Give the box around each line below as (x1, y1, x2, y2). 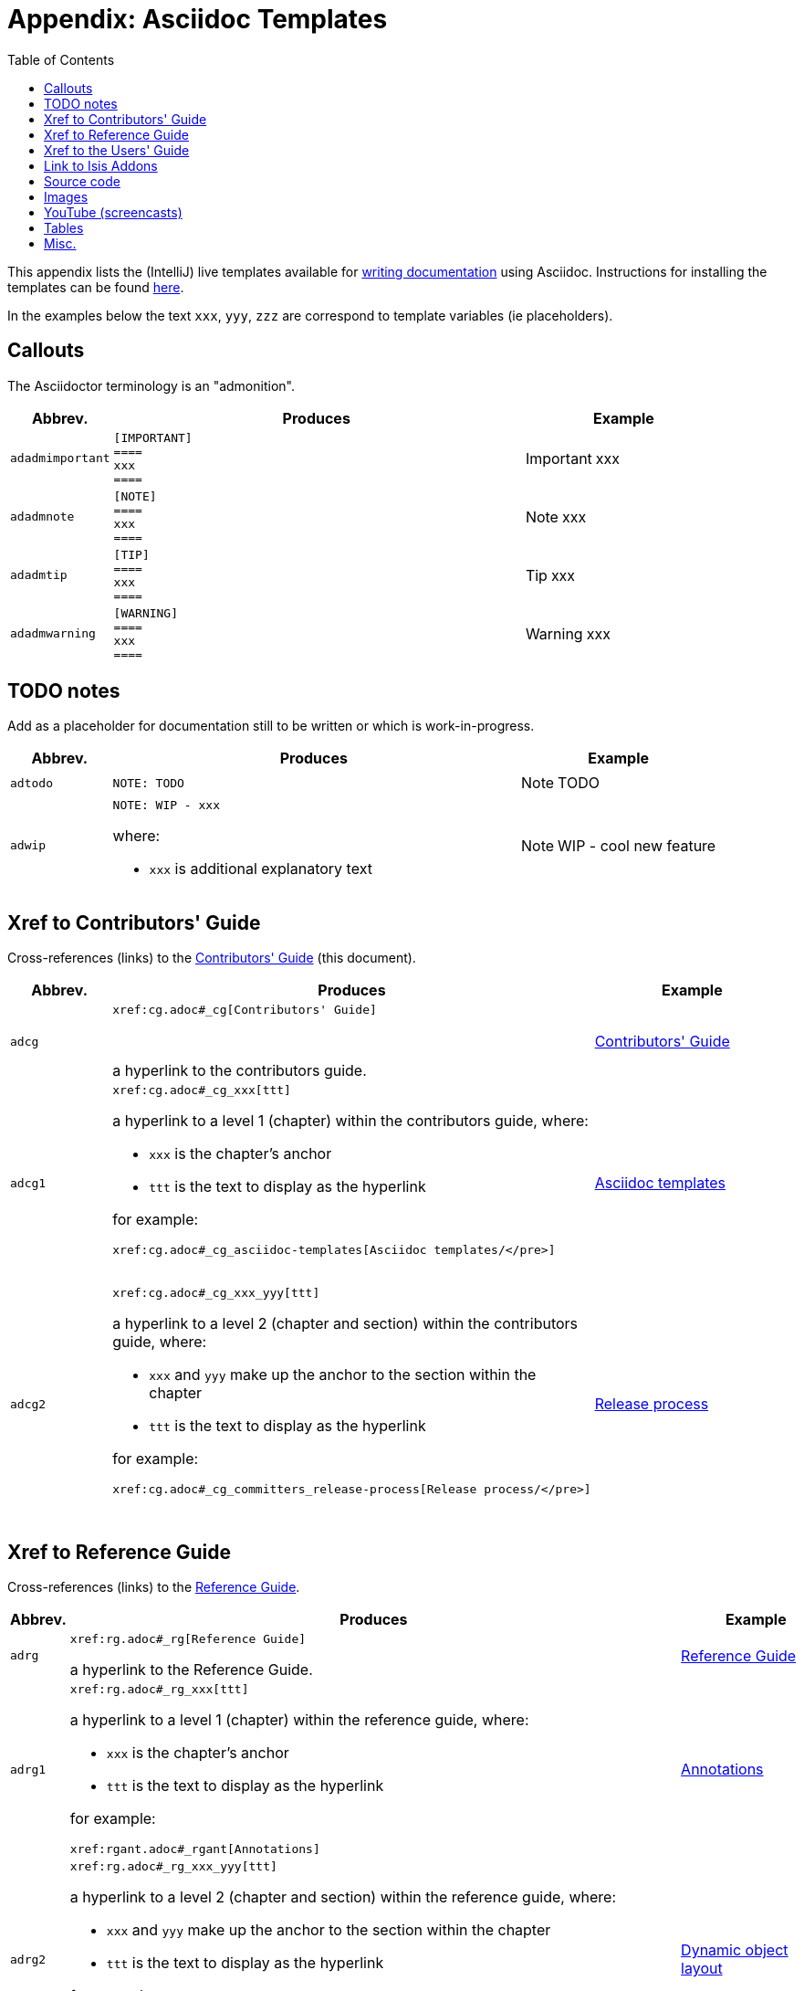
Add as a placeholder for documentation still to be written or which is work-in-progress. (7, 718, 535, 734)
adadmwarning (10, 627, 96, 641)
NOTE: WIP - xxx (112, 798, 220, 813)
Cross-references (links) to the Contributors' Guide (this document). (7, 950, 416, 966)
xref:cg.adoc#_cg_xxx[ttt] (112, 1083, 291, 1098)
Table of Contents (7, 51, 115, 68)
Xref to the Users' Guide (44, 142, 190, 158)
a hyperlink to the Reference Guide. (69, 1660, 313, 1680)
